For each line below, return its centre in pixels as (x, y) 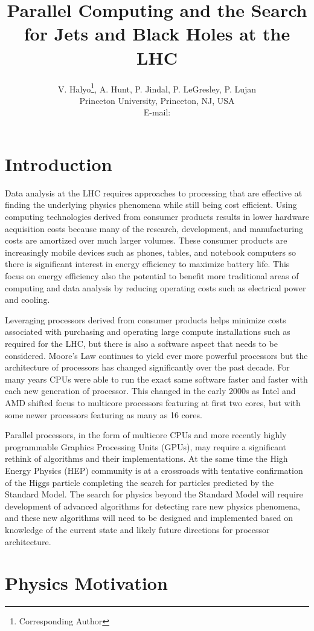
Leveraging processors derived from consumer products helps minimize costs (146, 319)
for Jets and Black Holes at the (157, 34)
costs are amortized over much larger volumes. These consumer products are (146, 240)
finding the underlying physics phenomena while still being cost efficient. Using (151, 205)
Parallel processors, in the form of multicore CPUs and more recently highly (146, 435)
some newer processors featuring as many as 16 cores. (104, 414)
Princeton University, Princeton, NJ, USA (157, 100)
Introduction (59, 163)
